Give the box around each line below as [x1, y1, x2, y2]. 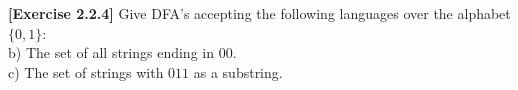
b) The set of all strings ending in [8, 42, 214, 63]
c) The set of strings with [8, 61, 164, 82]
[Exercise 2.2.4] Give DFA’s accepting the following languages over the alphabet [8, 3, 511, 23]
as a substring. [193, 61, 283, 82]
